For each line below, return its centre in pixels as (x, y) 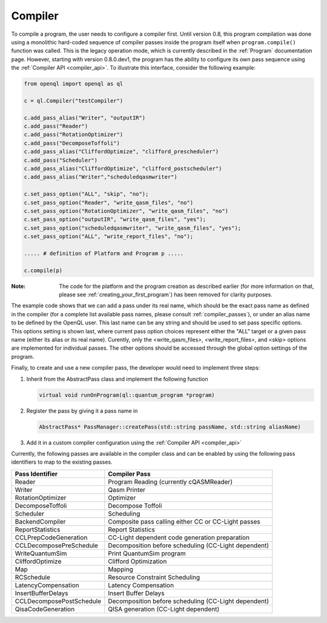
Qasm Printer (127, 490)
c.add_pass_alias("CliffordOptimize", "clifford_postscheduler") (123, 169)
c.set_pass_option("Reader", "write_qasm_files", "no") (109, 202)
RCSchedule (33, 577)
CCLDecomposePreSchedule (56, 545)
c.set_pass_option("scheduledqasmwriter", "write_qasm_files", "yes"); (133, 228)
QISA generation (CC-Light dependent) (164, 609)
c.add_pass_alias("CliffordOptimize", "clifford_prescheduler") (121, 152)
